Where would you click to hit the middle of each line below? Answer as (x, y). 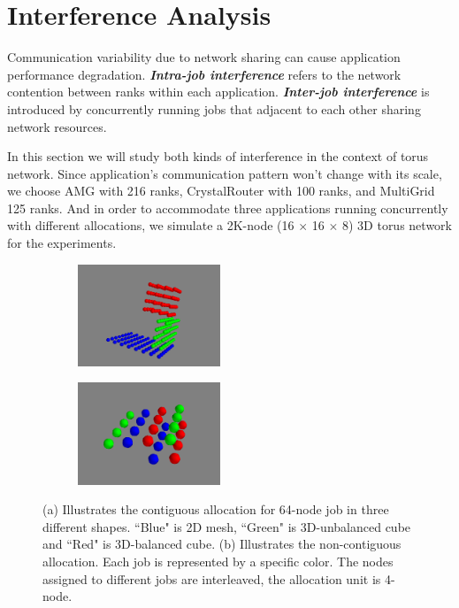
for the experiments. (62, 243)
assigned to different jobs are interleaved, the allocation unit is (212, 578)
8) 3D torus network (397, 225)
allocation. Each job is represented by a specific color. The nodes (218, 561)
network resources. (57, 126)
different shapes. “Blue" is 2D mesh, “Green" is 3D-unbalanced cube (227, 526)
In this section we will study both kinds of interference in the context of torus (218, 156)
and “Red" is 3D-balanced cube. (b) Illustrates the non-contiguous (222, 544)
